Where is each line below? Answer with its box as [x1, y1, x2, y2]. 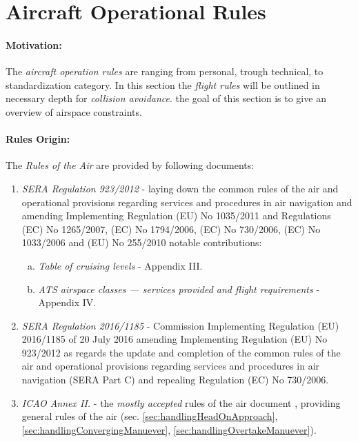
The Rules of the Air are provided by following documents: [6, 158, 255, 172]
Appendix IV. [38, 295, 97, 310]
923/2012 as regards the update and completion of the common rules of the [21, 345, 341, 359]
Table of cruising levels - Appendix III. [38, 258, 203, 272]
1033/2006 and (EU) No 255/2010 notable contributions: [21, 235, 262, 250]
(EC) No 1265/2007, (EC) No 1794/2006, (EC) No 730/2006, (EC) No [21, 221, 321, 236]
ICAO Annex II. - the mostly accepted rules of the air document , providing [21, 395, 341, 410]
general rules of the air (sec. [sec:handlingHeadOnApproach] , [21, 409, 278, 423]
